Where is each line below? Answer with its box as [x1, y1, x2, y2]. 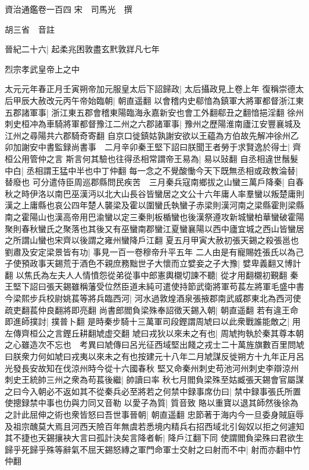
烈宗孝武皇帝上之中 [5, 62, 80, 75]
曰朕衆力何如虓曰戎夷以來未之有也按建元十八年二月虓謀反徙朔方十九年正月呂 [5, 350, 304, 363]
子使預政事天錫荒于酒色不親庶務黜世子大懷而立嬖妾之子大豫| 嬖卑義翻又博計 [5, 257, 301, 269]
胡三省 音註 [5, 23, 55, 35]
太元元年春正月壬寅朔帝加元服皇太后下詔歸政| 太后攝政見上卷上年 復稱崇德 [5, 82, 296, 95]
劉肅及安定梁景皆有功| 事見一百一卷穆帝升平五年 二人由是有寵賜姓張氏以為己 [5, 245, 304, 258]
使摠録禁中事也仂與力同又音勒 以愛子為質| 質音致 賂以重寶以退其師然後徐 [5, 396, 290, 409]
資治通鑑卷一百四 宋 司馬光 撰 [5, 3, 133, 15]
